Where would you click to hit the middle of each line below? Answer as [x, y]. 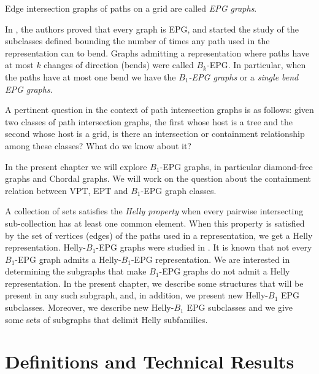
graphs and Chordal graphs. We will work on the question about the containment [158, 178]
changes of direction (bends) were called [119, 65]
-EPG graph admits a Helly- [68, 259]
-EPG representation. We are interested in [210, 259]
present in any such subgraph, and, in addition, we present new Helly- [137, 295]
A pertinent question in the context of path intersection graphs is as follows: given [159, 110]
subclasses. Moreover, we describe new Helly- [90, 307]
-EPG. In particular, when [256, 65]
